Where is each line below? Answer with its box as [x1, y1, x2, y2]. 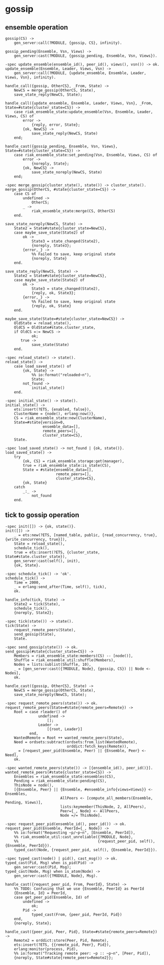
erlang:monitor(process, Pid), [14, 946, 78, 952]
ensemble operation [5, 23, 68, 32]
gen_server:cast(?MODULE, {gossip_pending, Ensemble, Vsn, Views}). [14, 53, 158, 58]
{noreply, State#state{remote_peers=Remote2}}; [14, 955, 113, 960]
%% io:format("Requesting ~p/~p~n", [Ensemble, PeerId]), [14, 830, 135, 835]
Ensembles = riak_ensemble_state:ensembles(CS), [14, 774, 116, 779]
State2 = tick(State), [14, 601, 61, 607]
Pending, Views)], [5, 800, 43, 805]
